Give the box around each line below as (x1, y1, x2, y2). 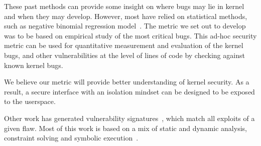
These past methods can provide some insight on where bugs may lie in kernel (4, 1, 244, 11)
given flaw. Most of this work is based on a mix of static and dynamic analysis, (4, 122, 247, 133)
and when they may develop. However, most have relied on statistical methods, (4, 10, 247, 21)
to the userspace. (4, 96, 56, 106)
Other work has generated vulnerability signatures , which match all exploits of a (4, 112, 255, 123)
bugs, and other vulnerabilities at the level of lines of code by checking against (4, 49, 245, 60)
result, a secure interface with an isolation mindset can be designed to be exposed (4, 86, 255, 96)
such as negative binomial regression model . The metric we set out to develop (4, 20, 246, 31)
